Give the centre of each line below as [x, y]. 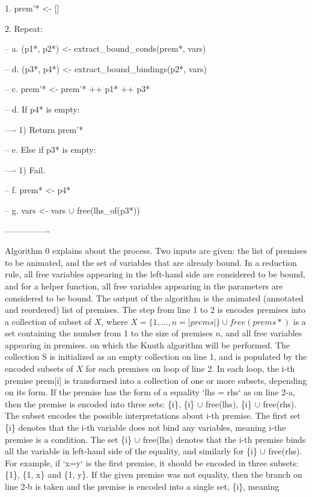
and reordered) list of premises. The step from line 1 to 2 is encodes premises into [155, 310]
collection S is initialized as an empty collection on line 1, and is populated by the [156, 357]
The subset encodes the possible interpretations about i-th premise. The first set [153, 415]
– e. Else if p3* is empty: [50, 150]
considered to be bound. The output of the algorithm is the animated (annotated [154, 298]
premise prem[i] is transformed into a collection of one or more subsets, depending [156, 380]
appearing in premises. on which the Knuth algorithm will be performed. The [148, 344]
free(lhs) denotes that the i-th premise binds [224, 439]
